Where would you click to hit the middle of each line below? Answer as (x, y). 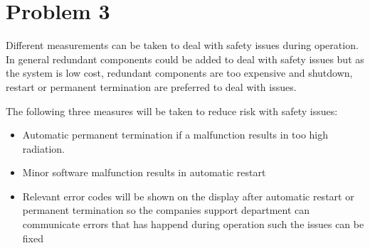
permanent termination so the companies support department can (166, 210)
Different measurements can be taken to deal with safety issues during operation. (182, 45)
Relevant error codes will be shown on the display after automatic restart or (188, 196)
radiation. (43, 148)
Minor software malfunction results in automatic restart (144, 172)
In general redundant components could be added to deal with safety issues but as (185, 59)
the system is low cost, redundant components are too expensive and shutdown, (179, 73)
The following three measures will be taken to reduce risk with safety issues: (172, 110)
